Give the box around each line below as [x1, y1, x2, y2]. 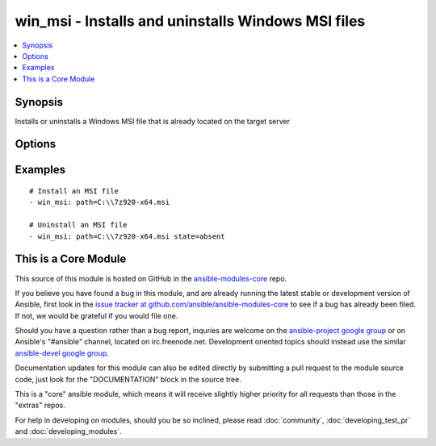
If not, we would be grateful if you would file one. [15, 311, 178, 320]
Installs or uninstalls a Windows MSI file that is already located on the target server [15, 116, 291, 126]
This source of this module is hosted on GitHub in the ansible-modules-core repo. [15, 273, 287, 283]
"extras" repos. [15, 400, 66, 411]
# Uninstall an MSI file [29, 220, 128, 230]
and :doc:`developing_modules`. [15, 427, 122, 436]
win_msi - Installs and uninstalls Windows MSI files [15, 12, 366, 30]
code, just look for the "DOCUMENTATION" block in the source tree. [15, 374, 241, 384]
